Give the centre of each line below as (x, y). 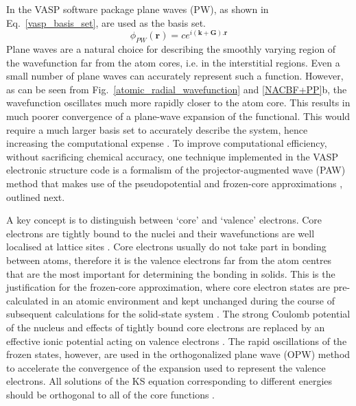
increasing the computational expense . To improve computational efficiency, (167, 143)
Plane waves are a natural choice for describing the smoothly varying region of (171, 49)
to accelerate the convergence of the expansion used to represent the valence (166, 367)
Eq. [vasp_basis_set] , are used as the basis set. (106, 22)
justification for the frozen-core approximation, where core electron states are (168, 287)
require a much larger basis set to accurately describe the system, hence (157, 129)
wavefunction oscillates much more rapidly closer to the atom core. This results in (178, 103)
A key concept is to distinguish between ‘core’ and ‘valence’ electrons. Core (164, 220)
